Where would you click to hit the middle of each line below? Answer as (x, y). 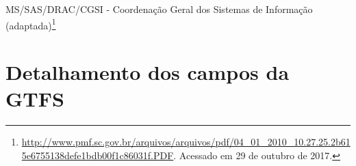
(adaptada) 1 (31, 24)
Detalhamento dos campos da (148, 72)
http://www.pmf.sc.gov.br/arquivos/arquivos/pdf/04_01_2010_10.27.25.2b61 (186, 142)
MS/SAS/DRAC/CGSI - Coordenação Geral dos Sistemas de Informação (159, 9)
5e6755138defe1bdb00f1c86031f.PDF (98, 155)
